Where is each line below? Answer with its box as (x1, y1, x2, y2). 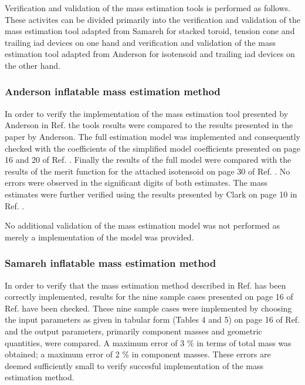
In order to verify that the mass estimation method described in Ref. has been (5, 279, 286, 291)
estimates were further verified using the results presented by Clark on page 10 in (5, 188, 297, 200)
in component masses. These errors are (131, 348, 271, 360)
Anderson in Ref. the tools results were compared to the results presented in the (5, 119, 293, 131)
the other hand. (5, 59, 60, 71)
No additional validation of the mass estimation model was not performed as (5, 219, 280, 232)
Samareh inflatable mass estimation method (5, 256, 216, 270)
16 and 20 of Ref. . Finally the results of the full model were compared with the (5, 153, 292, 166)
